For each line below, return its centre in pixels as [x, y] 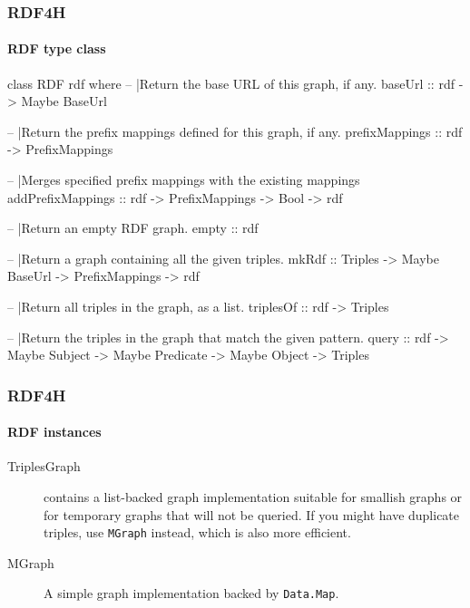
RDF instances [54, 432]
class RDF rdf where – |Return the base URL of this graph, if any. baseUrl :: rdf [231, 83]
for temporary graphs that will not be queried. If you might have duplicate [252, 514]
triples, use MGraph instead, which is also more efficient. [197, 532]
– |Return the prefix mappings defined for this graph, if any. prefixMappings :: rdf [235, 131]
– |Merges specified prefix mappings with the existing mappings [184, 180]
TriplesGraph [44, 466]
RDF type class [57, 48]
